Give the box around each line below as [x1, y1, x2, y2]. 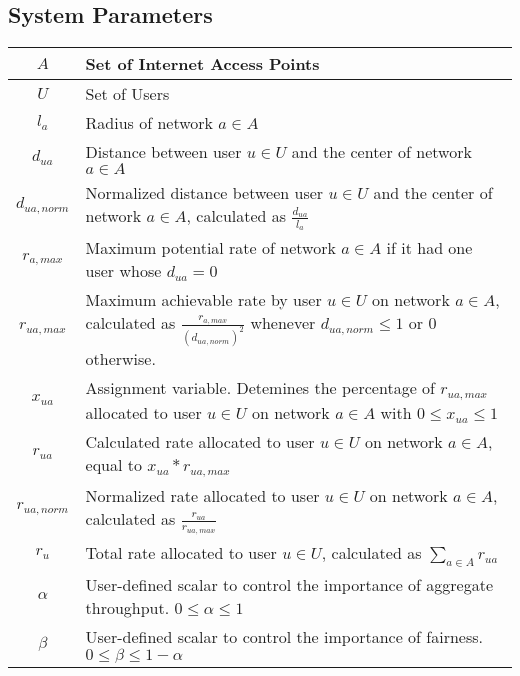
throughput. [85, 595, 170, 619]
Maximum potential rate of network [85, 236, 336, 260]
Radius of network [85, 111, 214, 135]
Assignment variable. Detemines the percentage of [85, 375, 435, 399]
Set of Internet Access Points [85, 52, 320, 76]
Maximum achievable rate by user [85, 288, 322, 312]
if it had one [386, 236, 473, 260]
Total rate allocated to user [85, 540, 277, 564]
